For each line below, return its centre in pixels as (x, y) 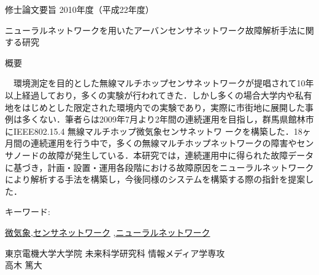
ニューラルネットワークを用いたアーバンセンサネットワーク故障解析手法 (151, 30)
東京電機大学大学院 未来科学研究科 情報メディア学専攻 (115, 253)
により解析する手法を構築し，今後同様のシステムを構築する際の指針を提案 (155, 179)
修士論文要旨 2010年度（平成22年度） (79, 9)
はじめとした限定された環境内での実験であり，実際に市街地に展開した (163, 107)
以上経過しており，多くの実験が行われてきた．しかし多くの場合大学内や (150, 95)
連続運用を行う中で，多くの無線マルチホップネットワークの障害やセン (172, 143)
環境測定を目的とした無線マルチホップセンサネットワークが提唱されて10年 (163, 83)
